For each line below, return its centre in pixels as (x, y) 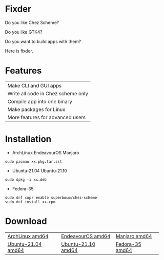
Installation (28, 139)
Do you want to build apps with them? (43, 41)
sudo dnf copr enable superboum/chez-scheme (51, 197)
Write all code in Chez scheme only (48, 93)
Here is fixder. (19, 51)
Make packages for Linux (37, 109)
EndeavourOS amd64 (86, 236)
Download (26, 221)
